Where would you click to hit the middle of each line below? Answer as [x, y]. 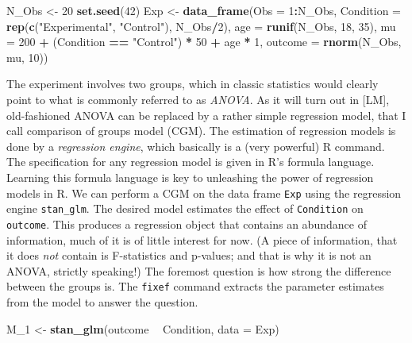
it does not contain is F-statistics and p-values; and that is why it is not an [189, 255]
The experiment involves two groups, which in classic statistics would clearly [193, 84]
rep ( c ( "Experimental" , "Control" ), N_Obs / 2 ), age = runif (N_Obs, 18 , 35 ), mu [201, 26]
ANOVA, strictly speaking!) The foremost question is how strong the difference [199, 270]
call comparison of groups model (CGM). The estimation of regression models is [201, 131]
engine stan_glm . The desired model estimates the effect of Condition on [185, 208]
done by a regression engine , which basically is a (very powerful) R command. [196, 146]
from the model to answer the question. [102, 301]
